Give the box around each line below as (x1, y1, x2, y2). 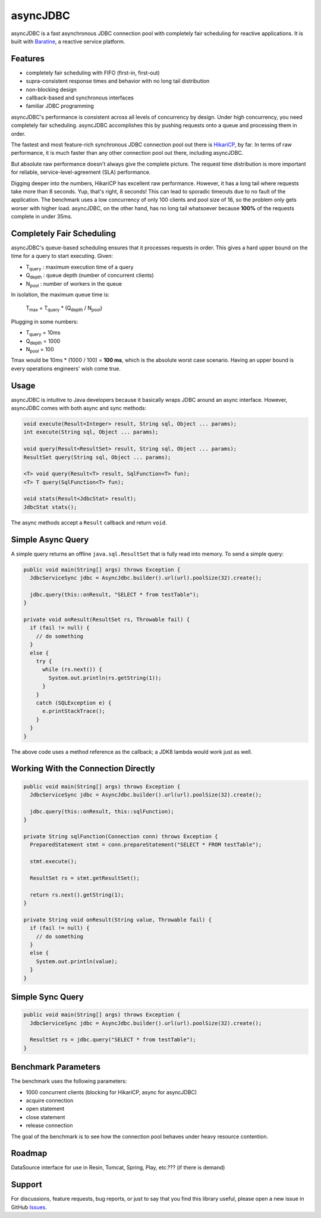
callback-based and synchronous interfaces (26, 94, 134, 101)
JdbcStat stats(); (23, 504, 77, 510)
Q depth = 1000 (26, 337, 61, 346)
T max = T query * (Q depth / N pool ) (26, 304, 103, 313)
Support (11, 1179, 42, 1190)
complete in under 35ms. (11, 213, 73, 220)
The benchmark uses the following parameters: (11, 1078, 127, 1085)
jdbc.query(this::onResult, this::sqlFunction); (30, 808, 175, 815)
